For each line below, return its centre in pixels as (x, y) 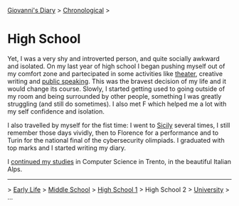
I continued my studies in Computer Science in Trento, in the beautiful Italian (119, 161)
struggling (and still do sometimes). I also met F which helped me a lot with (117, 104)
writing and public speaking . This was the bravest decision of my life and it (117, 81)
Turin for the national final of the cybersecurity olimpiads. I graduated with (116, 140)
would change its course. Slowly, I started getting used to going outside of (116, 89)
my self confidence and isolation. (56, 111)
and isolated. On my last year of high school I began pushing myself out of (116, 66)
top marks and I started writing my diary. (67, 148)
